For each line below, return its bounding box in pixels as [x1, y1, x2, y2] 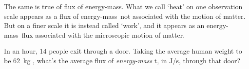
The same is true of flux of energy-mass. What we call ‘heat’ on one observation [4, 1, 243, 11]
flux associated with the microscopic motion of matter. [21, 29, 185, 40]
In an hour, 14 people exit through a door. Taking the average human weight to [4, 46, 242, 56]
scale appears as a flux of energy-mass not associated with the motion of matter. [4, 11, 246, 21]
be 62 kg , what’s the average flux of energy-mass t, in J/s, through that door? [4, 55, 241, 65]
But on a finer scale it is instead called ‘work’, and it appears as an [4, 20, 205, 30]
